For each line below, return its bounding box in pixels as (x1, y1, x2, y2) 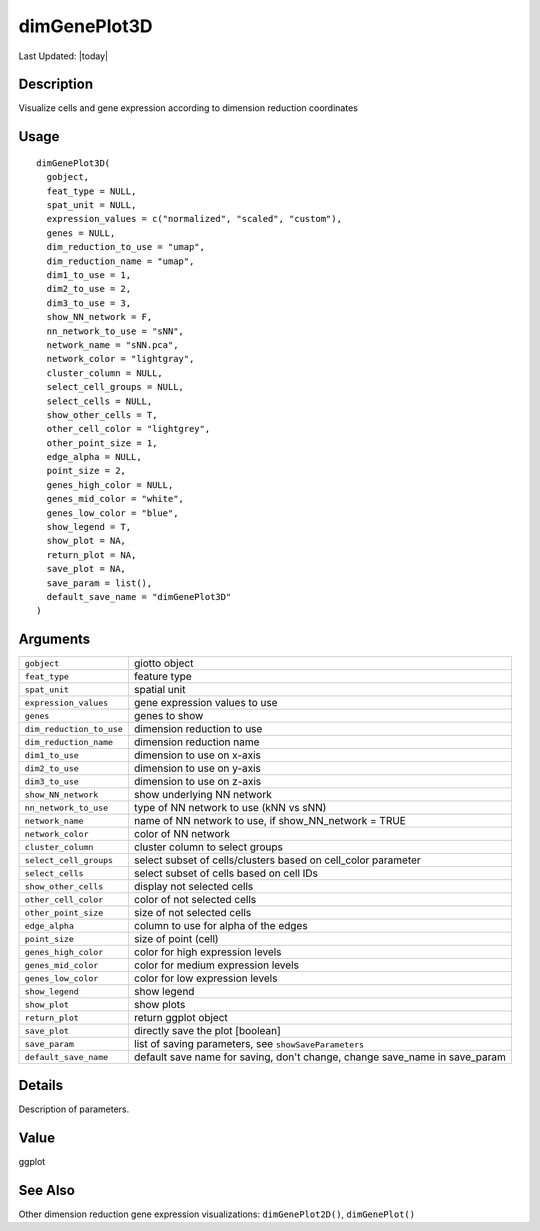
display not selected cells (133, 880, 254, 894)
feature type (133, 670, 192, 684)
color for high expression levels (133, 945, 282, 959)
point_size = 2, (46, 465, 127, 477)
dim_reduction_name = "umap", (46, 255, 195, 267)
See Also (18, 1181, 75, 1199)
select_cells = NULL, (46, 395, 153, 407)
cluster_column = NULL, (46, 367, 164, 379)
